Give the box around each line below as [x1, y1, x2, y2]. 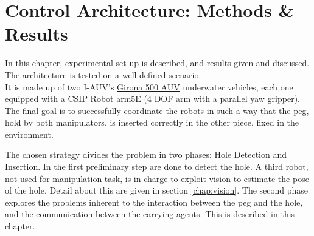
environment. [5, 127, 54, 140]
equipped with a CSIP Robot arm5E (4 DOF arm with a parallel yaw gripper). [5, 92, 300, 105]
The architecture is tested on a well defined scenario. [5, 68, 201, 81]
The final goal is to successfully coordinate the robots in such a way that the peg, [5, 104, 309, 116]
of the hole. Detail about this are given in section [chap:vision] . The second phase [5, 184, 309, 197]
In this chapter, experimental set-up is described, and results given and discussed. [5, 56, 310, 69]
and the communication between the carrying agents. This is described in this [5, 207, 295, 220]
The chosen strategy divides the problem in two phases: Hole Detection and [5, 148, 287, 161]
